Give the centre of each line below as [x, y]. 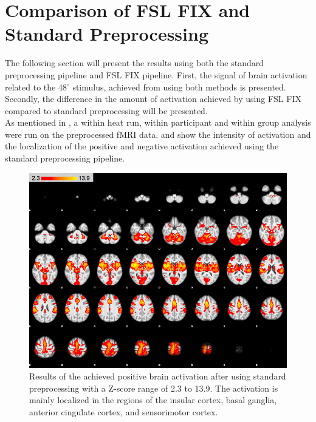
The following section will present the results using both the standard [135, 63]
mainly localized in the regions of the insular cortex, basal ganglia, [153, 400]
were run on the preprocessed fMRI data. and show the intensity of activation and [158, 134]
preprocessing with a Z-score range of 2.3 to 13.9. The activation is [154, 388]
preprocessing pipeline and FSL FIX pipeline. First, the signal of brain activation [156, 74]
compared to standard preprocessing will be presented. [106, 110]
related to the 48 [36, 87]
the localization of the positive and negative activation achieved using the [142, 146]
